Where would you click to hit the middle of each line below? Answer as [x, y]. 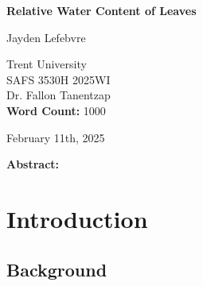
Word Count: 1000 [56, 110]
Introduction [77, 218]
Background [57, 269]
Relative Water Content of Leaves [101, 10]
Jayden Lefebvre [46, 37]
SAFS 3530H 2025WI [59, 79]
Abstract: [33, 164]
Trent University [47, 64]
